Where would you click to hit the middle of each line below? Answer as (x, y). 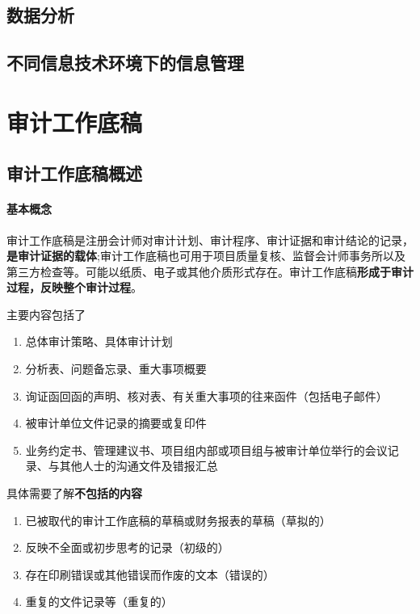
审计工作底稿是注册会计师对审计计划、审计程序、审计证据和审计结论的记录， (210, 240)
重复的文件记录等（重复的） (99, 601)
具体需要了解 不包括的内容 (74, 493)
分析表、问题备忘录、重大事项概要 (116, 369)
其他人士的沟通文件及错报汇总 (139, 466)
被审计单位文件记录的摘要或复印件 (116, 423)
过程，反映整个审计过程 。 (74, 287)
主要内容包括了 (46, 314)
